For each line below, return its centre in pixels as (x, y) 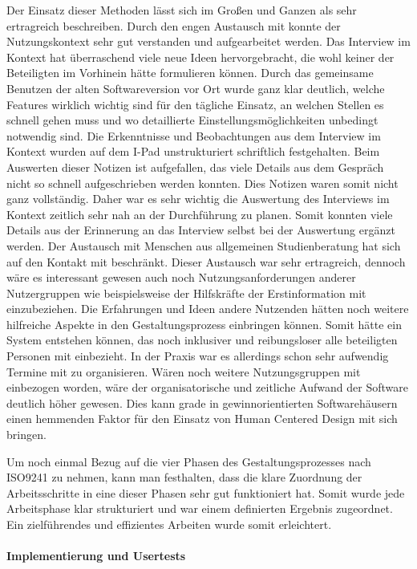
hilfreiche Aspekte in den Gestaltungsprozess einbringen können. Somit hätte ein (204, 324)
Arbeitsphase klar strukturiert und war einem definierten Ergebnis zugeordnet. (200, 508)
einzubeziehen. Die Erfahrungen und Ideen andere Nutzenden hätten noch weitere (208, 309)
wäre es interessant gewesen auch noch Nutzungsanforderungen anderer (181, 277)
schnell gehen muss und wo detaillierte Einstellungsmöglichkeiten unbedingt (192, 120)
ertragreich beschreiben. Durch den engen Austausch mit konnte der (174, 25)
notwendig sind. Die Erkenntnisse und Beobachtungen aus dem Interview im (194, 135)
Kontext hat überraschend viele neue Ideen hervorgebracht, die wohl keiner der (200, 57)
